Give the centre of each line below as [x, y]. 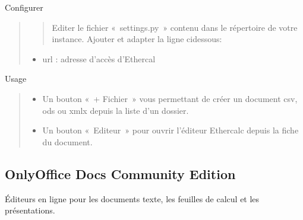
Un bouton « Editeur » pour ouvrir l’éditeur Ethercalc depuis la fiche [171, 130]
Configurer [24, 7]
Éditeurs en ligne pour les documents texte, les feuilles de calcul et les [132, 198]
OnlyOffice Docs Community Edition [120, 173]
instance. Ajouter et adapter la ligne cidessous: [137, 39]
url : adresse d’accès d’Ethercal [99, 58]
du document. [67, 141]
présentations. [30, 210]
